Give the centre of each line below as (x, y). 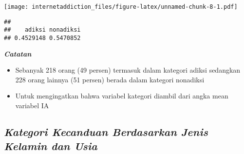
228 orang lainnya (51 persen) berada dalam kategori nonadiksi (110, 79)
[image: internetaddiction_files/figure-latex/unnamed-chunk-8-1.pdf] (121, 7)
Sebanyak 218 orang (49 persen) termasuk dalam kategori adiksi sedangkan (128, 70)
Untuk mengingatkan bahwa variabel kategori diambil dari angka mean (122, 96)
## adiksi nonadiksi (42, 30)
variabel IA (32, 105)
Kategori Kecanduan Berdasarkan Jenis (106, 131)
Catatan (18, 53)
